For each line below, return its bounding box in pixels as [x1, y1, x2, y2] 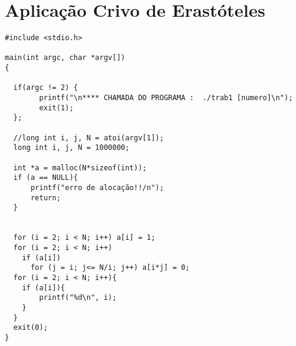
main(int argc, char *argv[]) [5, 53, 125, 62]
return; [30, 193, 61, 202]
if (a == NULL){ [13, 173, 78, 182]
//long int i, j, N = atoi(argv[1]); [13, 133, 164, 142]
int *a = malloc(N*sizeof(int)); [13, 163, 147, 172]
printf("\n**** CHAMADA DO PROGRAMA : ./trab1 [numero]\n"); [39, 94, 293, 103]
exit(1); [39, 103, 74, 112]
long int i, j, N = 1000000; [13, 143, 130, 152]
